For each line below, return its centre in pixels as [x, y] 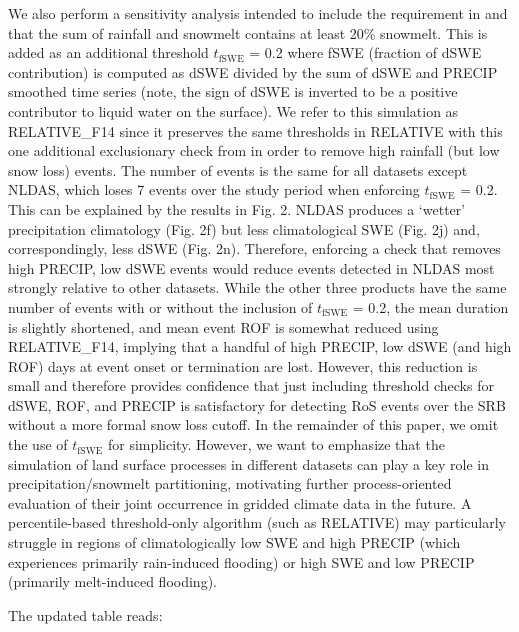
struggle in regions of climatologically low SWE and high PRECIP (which [234, 542]
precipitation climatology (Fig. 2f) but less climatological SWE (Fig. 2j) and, [244, 228]
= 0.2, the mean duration [430, 306]
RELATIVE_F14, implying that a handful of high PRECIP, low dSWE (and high [260, 346]
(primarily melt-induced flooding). [112, 581]
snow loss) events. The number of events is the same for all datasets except [238, 169]
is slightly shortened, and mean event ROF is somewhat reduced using [223, 326]
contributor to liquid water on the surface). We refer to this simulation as [233, 110]
